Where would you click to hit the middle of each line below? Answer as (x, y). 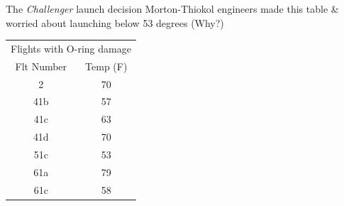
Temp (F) (106, 66)
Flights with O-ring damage (71, 48)
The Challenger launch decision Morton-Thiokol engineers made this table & (172, 9)
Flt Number (41, 66)
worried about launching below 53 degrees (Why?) (115, 22)
